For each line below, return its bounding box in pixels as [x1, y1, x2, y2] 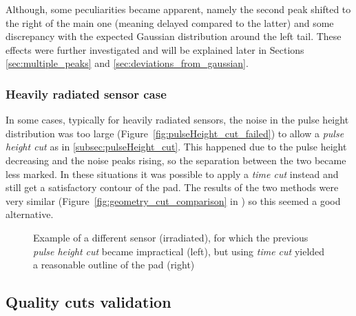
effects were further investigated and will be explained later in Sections [6, 42, 304, 57]
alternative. [6, 207, 54, 221]
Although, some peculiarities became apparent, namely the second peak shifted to [6, 2, 351, 16]
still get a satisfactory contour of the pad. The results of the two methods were [6, 180, 339, 195]
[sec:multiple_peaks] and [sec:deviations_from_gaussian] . [6, 56, 249, 70]
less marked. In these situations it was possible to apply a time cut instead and [6, 166, 339, 181]
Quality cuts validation [6, 291, 171, 313]
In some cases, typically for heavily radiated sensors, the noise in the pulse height [6, 112, 349, 127]
